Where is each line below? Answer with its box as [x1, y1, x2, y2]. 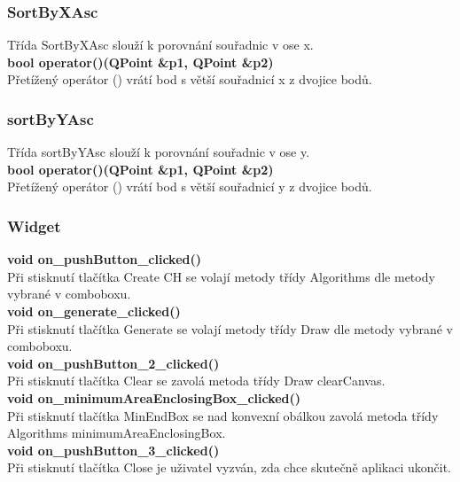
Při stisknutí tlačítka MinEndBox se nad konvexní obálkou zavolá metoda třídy [7, 406, 439, 424]
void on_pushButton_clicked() [7, 250, 201, 268]
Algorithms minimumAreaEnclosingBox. [7, 424, 226, 442]
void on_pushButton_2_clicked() [7, 354, 220, 372]
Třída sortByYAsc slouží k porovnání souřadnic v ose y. [7, 143, 310, 161]
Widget [7, 214, 61, 237]
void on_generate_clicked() [7, 302, 181, 320]
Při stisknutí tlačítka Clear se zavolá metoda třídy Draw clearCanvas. [7, 371, 386, 390]
